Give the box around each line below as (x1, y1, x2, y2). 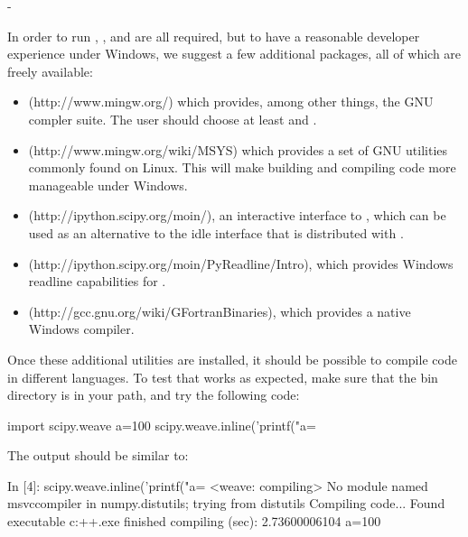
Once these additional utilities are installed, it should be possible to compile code (7, 349, 457, 368)
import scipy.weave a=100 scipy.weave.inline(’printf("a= (7, 415, 316, 434)
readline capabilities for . (28, 272, 166, 291)
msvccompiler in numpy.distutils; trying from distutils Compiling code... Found (7, 494, 445, 513)
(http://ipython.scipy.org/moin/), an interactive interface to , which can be (28, 206, 446, 225)
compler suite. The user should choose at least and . (28, 109, 317, 128)
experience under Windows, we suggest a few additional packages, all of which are (7, 44, 462, 63)
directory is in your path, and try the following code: (7, 385, 300, 404)
